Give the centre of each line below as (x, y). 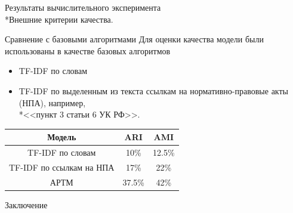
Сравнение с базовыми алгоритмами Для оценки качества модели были (134, 39)
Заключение (26, 204)
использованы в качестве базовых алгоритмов (88, 50)
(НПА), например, (52, 102)
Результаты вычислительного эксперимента (83, 7)
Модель (62, 137)
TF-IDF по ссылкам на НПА (62, 167)
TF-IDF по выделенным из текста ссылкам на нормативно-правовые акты (153, 90)
